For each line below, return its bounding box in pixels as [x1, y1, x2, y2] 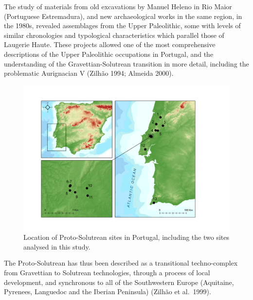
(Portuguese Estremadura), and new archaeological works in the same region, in [4, 11, 242, 21]
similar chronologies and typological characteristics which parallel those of [4, 30, 224, 40]
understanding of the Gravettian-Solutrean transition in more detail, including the [4, 58, 249, 68]
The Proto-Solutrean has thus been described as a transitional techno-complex [4, 258, 238, 268]
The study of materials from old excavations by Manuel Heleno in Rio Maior [4, 1, 232, 11]
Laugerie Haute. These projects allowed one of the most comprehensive [4, 39, 216, 50]
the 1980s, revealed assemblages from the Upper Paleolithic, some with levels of [4, 20, 241, 31]
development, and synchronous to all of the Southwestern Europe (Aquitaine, [4, 277, 234, 287]
